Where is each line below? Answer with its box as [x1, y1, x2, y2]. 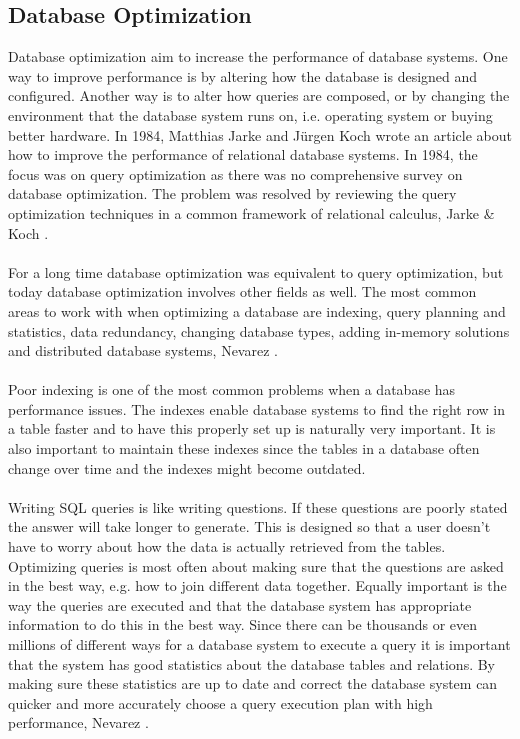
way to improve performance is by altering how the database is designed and [8, 65, 478, 86]
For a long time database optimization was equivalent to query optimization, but [8, 261, 504, 282]
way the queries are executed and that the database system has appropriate [8, 594, 472, 615]
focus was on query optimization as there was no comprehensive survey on [8, 163, 463, 184]
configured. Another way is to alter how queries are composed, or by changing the [8, 85, 510, 106]
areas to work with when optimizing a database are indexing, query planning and [8, 300, 506, 321]
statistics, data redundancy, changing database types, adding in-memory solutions [8, 320, 510, 341]
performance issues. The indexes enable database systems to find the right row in [8, 398, 505, 419]
